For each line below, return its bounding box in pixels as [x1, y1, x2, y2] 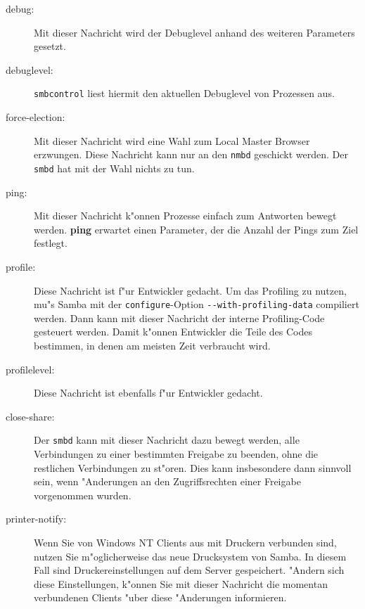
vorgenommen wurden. [34, 487, 132, 502]
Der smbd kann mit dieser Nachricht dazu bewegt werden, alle [34, 432, 300, 447]
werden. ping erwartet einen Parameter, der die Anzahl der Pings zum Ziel [34, 222, 359, 236]
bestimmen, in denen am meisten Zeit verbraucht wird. [34, 338, 271, 352]
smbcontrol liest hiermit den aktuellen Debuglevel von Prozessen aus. [34, 86, 335, 101]
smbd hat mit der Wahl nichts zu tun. [34, 160, 195, 175]
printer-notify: [6, 511, 67, 526]
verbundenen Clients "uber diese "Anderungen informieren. [34, 590, 287, 605]
